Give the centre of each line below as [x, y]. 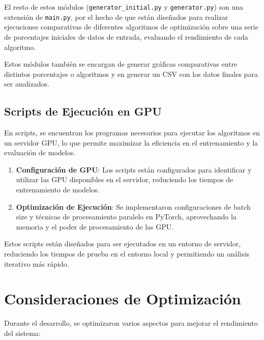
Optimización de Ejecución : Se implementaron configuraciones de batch [133, 206]
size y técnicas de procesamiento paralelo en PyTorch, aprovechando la [126, 217]
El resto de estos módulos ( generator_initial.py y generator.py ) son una [124, 7]
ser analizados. [27, 84]
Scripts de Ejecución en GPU [83, 111]
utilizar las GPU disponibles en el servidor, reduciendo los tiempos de [125, 179]
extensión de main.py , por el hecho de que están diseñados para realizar [116, 17]
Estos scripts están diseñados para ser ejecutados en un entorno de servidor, [123, 244]
